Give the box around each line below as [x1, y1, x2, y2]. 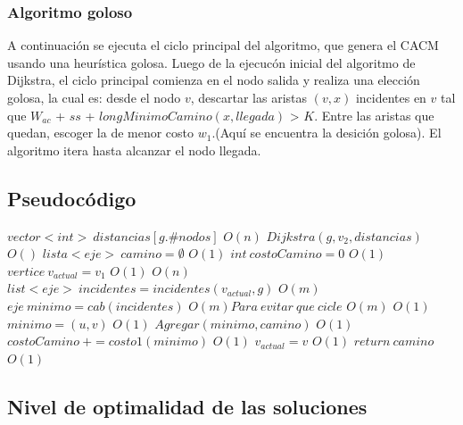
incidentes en [355, 88, 426, 106]
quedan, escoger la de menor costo [7, 123, 194, 142]
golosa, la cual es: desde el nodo [7, 88, 181, 106]
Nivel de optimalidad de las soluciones [7, 392, 368, 420]
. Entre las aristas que [314, 105, 434, 124]
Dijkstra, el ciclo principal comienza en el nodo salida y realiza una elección [7, 71, 420, 89]
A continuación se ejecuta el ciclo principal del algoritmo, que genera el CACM [7, 36, 439, 54]
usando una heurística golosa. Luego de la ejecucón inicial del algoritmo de [7, 53, 416, 71]
